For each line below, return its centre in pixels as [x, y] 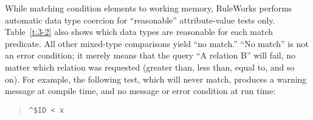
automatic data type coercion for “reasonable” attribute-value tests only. [140, 20]
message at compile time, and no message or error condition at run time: [140, 91]
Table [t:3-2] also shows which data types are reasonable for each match [139, 32]
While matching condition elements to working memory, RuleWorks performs [149, 8]
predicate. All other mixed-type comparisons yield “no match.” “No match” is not [157, 43]
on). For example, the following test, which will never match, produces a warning [156, 79]
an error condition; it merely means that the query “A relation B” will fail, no [150, 55]
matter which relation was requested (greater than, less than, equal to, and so [150, 67]
